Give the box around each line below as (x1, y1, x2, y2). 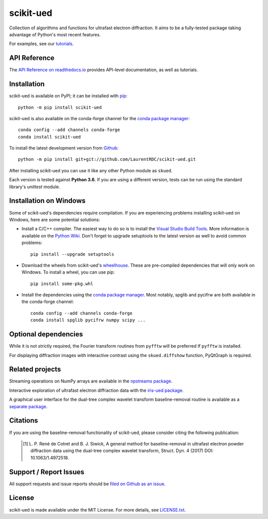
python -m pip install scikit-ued (18, 104, 102, 110)
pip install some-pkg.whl (30, 281, 94, 287)
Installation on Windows (9, 197, 86, 205)
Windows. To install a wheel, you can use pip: (21, 269, 115, 275)
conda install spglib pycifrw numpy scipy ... (30, 317, 146, 323)
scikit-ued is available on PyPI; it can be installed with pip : (9, 93, 128, 99)
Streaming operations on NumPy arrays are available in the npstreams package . (9, 378, 173, 384)
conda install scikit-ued (18, 134, 81, 140)
